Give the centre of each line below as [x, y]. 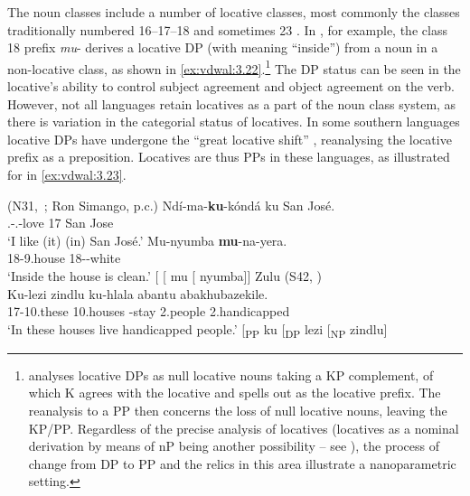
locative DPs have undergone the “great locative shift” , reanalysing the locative [230, 139]
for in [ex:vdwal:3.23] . [67, 174]
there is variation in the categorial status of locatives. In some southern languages [234, 122]
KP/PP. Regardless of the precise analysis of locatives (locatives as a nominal [244, 428]
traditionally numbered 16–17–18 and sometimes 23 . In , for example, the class [227, 29]
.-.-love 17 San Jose [61, 223]
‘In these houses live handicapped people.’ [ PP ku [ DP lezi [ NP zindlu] [197, 330]
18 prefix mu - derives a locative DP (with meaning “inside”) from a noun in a [223, 47]
